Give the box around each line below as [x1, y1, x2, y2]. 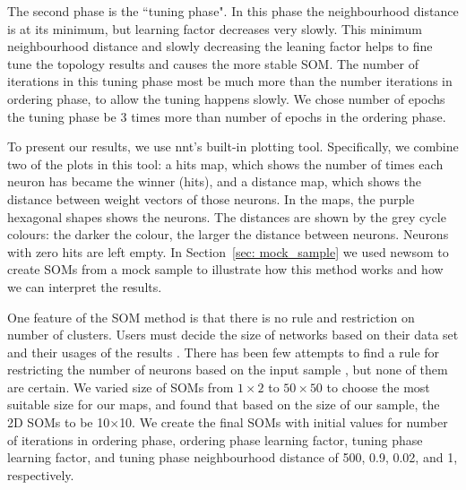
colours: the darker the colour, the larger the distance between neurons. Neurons [7, 225, 449, 244]
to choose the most [326, 377, 430, 396]
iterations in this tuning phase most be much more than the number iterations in [7, 72, 453, 90]
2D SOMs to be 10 [7, 413, 110, 432]
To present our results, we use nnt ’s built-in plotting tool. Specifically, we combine [7, 137, 459, 156]
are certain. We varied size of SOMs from [7, 377, 234, 396]
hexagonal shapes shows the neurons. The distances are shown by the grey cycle [7, 207, 446, 226]
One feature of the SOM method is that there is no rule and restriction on [7, 307, 415, 326]
